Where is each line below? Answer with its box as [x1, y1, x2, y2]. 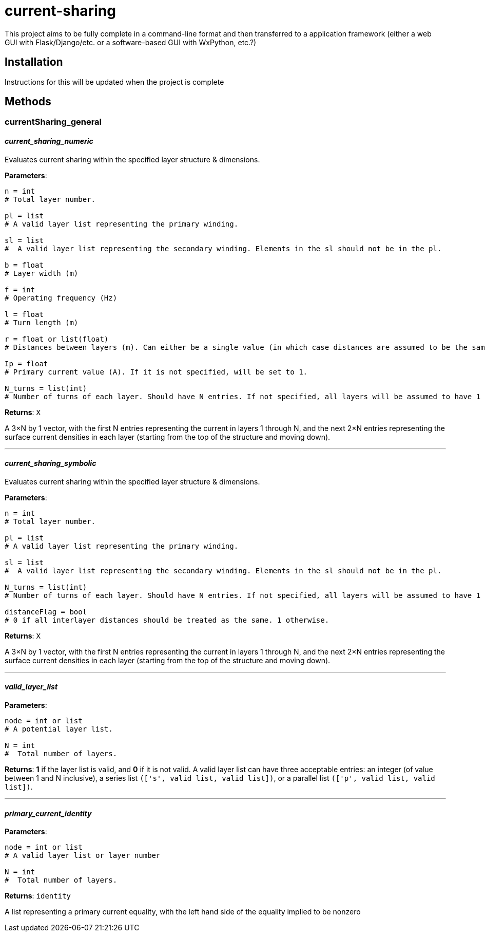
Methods [5, 95, 51, 108]
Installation [5, 55, 63, 69]
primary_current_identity [5, 809, 92, 818]
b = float [5, 260, 44, 269]
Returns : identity [5, 891, 71, 901]
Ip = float [5, 359, 48, 368]
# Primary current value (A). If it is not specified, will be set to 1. [5, 367, 308, 376]
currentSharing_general [5, 117, 102, 127]
